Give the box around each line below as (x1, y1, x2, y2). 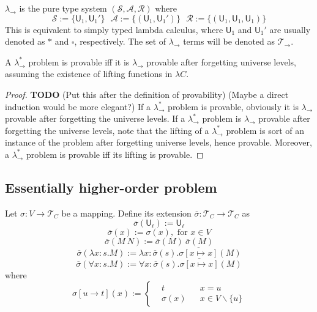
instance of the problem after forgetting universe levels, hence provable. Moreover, (5, 136, 312, 149)
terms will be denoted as (183, 35, 275, 48)
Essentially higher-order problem (5, 177, 217, 196)
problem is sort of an (226, 124, 304, 136)
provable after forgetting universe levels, (146, 55, 296, 68)
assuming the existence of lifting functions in (5, 67, 173, 80)
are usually (269, 23, 311, 35)
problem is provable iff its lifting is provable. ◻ (26, 147, 204, 160)
